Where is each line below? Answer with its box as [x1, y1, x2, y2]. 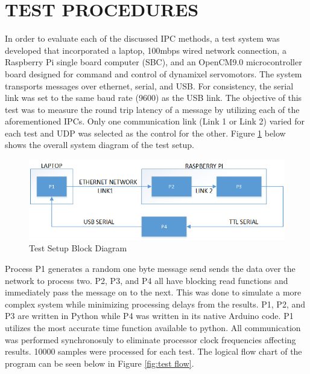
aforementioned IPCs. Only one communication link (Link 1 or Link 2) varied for [5, 115, 305, 127]
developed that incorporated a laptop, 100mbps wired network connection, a [5, 44, 286, 56]
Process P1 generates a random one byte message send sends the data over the [5, 262, 296, 275]
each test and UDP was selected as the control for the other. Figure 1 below [5, 126, 286, 139]
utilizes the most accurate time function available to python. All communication [5, 321, 301, 334]
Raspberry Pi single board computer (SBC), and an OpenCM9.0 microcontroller [5, 56, 302, 68]
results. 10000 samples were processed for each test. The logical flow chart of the [5, 345, 302, 358]
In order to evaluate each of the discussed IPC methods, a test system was [5, 32, 280, 45]
